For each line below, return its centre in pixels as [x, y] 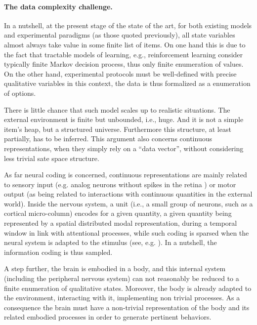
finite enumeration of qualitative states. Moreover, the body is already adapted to [128, 288]
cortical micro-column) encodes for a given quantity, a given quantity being [118, 213]
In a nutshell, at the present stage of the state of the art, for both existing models [128, 25]
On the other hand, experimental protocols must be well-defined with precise [120, 73]
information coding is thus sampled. [58, 252]
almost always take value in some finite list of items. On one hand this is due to [125, 44]
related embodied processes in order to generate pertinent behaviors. [108, 317]
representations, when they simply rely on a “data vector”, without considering [124, 148]
